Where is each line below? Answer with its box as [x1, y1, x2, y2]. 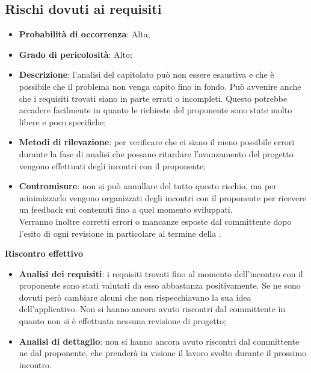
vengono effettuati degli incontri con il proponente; [19, 159, 206, 172]
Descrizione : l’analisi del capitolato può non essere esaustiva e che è [19, 68, 274, 81]
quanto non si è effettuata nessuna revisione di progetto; [19, 315, 226, 327]
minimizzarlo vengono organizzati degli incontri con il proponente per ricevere [19, 191, 306, 204]
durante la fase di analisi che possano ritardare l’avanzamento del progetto [19, 147, 294, 160]
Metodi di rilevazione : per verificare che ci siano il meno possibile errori [19, 136, 295, 148]
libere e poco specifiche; [19, 115, 106, 128]
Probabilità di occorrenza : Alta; [19, 28, 150, 40]
